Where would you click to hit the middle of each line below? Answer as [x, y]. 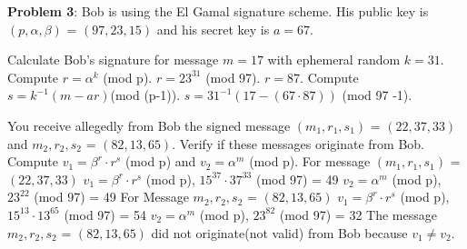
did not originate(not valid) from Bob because [279, 232]
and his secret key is [213, 29]
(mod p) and [160, 161]
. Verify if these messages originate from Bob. [298, 143]
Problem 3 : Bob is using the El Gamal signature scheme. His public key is [218, 11]
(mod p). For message [310, 161]
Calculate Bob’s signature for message [113, 60]
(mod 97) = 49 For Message [111, 197]
